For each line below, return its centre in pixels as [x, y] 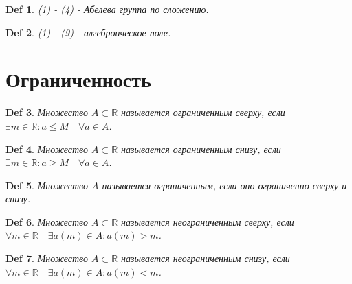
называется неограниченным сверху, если [208, 221]
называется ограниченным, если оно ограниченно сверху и [224, 185]
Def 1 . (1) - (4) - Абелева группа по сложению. [107, 9]
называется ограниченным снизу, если [201, 149]
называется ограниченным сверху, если [203, 112]
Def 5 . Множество [47, 185]
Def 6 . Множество [47, 221]
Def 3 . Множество [47, 112]
